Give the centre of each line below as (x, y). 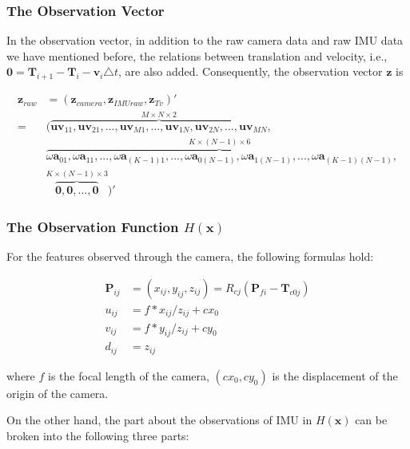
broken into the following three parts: (98, 435)
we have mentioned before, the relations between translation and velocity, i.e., (197, 55)
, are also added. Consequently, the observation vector (250, 71)
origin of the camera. (58, 393)
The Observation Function (93, 227)
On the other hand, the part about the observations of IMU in (159, 420)
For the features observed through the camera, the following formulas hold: (190, 256)
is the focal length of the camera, (129, 375)
